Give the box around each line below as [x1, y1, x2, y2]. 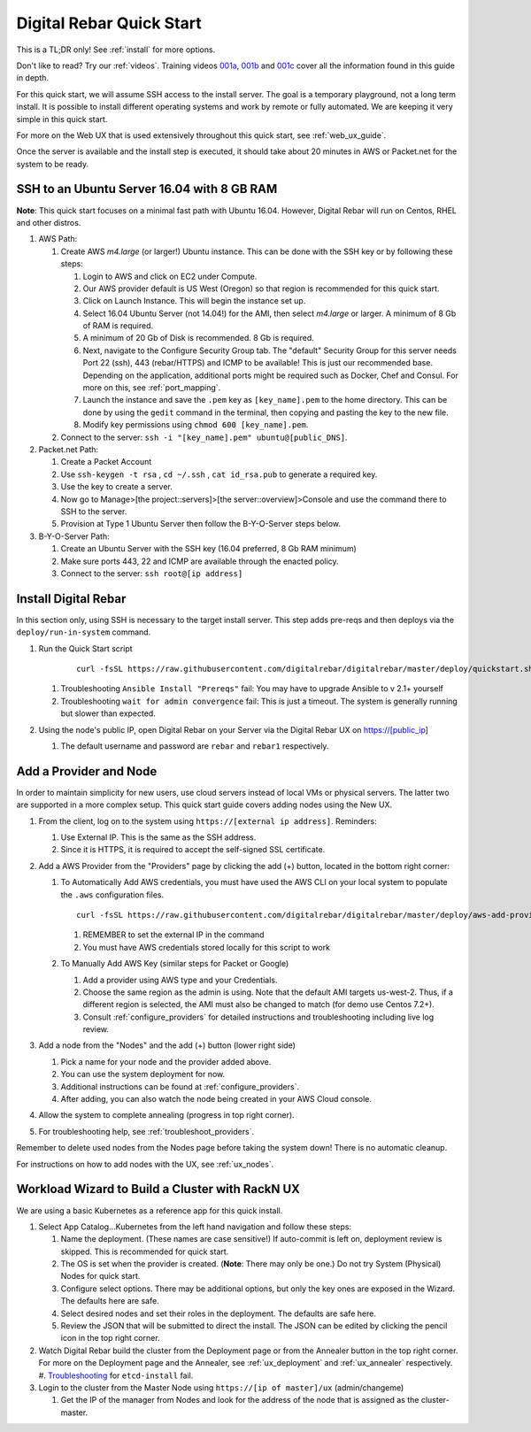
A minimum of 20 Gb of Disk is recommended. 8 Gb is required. [82, 333, 314, 343]
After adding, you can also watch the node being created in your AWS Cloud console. [60, 1094, 372, 1105]
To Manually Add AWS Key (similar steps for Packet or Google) [60, 959, 289, 969]
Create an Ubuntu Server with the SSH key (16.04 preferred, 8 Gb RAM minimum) [60, 543, 358, 554]
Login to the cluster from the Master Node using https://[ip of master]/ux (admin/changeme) [38, 1382, 404, 1393]
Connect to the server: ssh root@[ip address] [60, 567, 243, 579]
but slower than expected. [60, 708, 157, 719]
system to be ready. [16, 158, 89, 169]
